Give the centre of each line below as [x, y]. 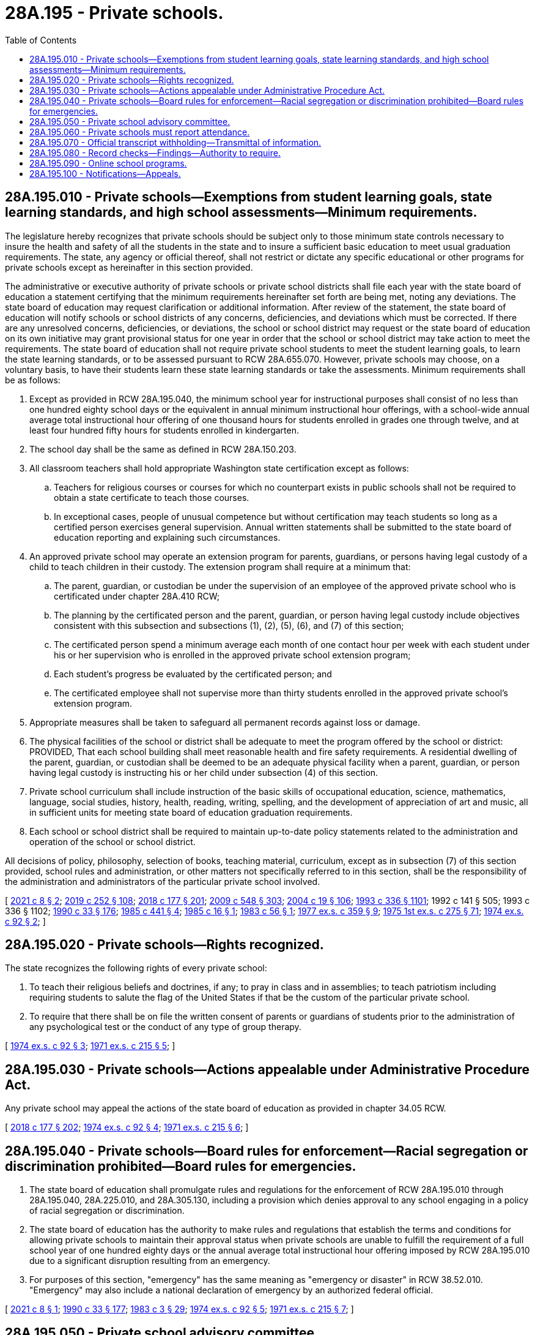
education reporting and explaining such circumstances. [167, 537]
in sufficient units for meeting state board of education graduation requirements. [191, 812]
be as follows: [33, 380]
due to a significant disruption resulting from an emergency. [150, 1261]
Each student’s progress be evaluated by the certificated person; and [193, 674]
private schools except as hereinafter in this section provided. [129, 267]
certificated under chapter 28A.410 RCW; [137, 596]
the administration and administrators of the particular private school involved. [163, 881]
